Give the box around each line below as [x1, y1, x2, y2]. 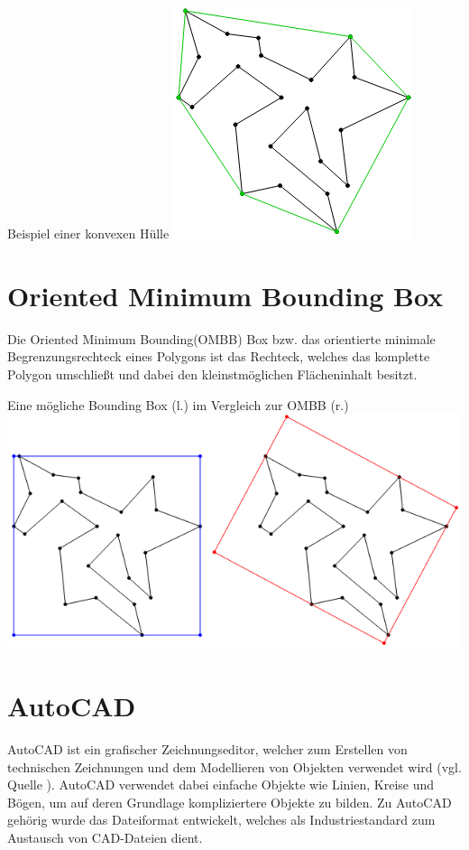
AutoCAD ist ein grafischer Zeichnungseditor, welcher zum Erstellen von [7, 739, 408, 758]
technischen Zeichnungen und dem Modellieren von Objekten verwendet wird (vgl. [7, 757, 462, 776]
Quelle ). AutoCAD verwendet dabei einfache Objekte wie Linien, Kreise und [7, 775, 435, 794]
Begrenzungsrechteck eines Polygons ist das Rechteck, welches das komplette [7, 347, 430, 366]
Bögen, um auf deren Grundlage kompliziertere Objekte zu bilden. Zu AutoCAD [7, 792, 452, 811]
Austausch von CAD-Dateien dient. [7, 827, 203, 846]
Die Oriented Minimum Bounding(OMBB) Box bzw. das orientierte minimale [7, 329, 436, 348]
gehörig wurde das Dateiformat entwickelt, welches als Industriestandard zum [7, 810, 436, 829]
